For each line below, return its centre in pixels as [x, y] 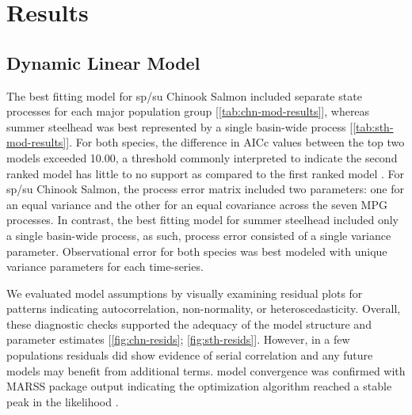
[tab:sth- [373, 126]
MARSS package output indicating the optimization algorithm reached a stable [199, 386]
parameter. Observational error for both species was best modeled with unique [197, 251]
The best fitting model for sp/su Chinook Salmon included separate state [184, 95]
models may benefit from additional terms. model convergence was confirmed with [206, 370]
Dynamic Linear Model [103, 62]
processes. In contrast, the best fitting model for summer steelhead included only [202, 220]
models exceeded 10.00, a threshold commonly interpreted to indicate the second [202, 157]
